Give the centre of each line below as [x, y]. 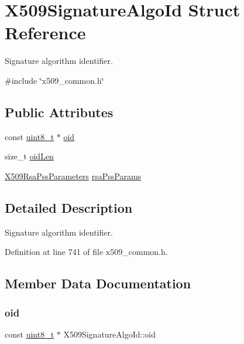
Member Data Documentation [98, 283]
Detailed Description [69, 207]
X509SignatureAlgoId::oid [110, 334]
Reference [45, 33]
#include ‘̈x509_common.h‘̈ [54, 80]
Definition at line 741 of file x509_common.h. [86, 252]
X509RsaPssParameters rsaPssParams [73, 176]
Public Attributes [59, 112]
